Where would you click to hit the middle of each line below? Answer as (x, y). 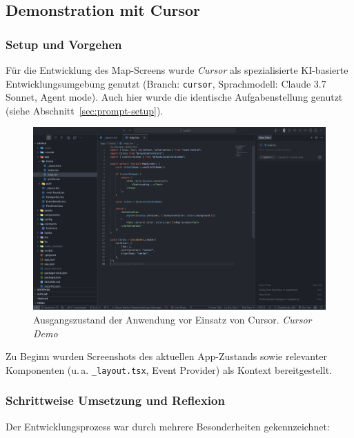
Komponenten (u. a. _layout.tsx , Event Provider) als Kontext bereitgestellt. (169, 369)
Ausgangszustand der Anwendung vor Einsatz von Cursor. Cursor (173, 320)
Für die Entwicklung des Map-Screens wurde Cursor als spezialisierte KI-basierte (177, 70)
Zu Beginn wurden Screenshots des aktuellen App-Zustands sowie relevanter (166, 356)
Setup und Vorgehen (64, 44)
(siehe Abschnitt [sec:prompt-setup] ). (85, 110)
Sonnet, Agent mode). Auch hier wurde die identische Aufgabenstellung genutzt (174, 97)
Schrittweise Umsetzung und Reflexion (115, 400)
